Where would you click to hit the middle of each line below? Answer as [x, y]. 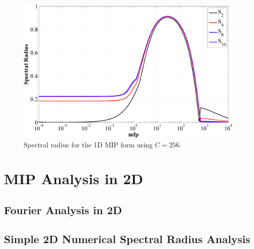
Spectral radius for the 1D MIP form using [88, 145]
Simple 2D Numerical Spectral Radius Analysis [127, 238]
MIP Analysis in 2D [74, 179]
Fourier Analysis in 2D [63, 209]
